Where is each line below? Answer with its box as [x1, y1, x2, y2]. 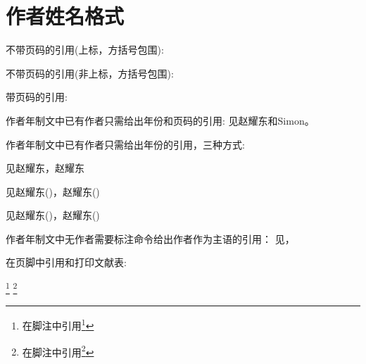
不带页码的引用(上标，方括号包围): [6, 42, 164, 57]
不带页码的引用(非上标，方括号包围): [6, 65, 174, 80]
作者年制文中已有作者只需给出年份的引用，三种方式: [6, 137, 245, 151]
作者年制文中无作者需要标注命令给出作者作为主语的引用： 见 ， [6, 231, 295, 246]
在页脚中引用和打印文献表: [6, 255, 127, 270]
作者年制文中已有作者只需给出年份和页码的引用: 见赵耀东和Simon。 [6, 113, 315, 127]
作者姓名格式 [6, 1, 125, 30]
